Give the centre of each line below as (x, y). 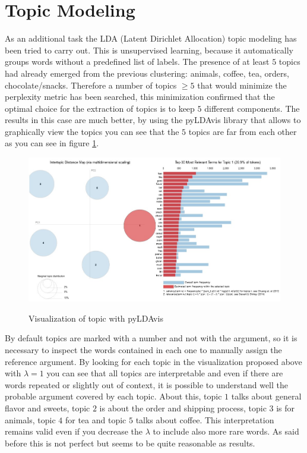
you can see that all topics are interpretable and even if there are (165, 373)
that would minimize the (242, 85)
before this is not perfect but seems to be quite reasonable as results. (130, 443)
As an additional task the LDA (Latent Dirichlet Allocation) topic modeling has (151, 38)
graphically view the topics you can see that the (92, 131)
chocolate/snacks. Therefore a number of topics (91, 85)
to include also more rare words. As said (226, 431)
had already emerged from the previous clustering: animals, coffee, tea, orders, (147, 73)
